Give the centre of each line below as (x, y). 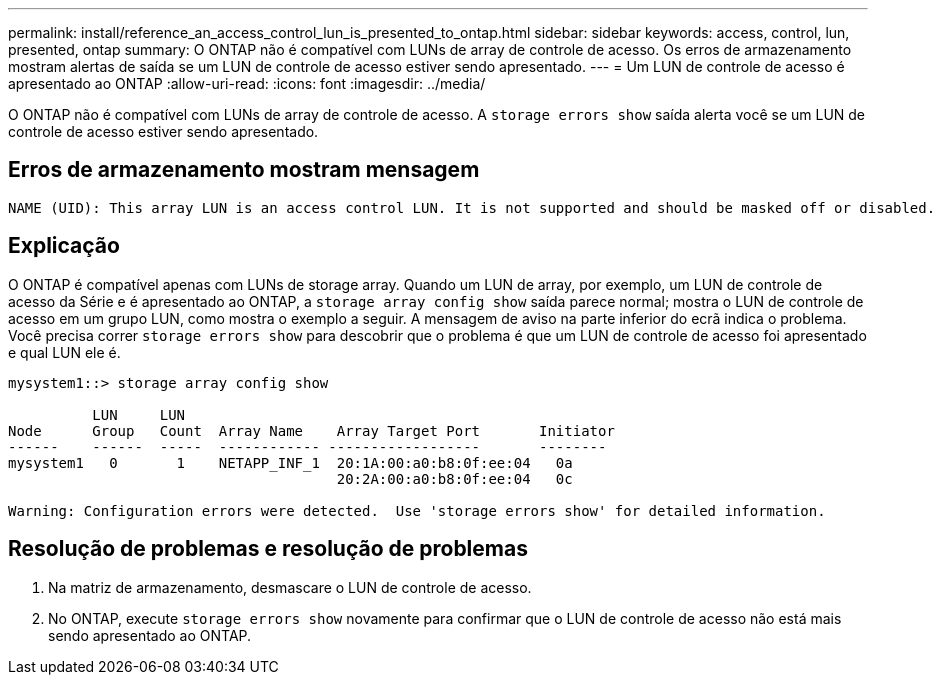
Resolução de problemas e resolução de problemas (268, 549)
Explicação (64, 246)
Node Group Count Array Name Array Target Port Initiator (311, 430)
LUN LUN (139, 414)
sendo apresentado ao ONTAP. (150, 635)
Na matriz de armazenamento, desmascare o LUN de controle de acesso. (290, 587)
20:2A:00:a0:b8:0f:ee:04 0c (454, 478)
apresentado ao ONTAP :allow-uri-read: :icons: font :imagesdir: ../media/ (247, 83)
